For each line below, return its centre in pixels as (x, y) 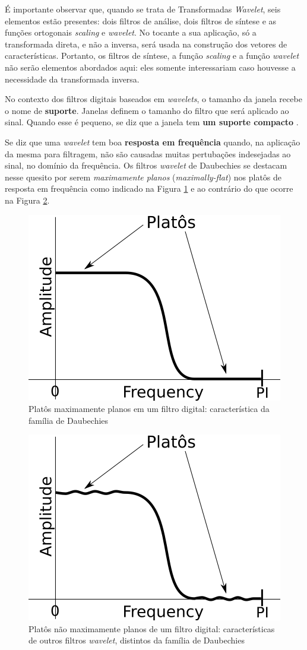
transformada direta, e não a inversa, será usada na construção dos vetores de (146, 44)
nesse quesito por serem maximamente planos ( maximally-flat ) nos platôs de (143, 177)
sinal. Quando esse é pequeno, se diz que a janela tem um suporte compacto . (152, 122)
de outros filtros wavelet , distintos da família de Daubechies (137, 640)
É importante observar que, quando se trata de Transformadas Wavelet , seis (143, 9)
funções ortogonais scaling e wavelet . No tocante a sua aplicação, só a (131, 32)
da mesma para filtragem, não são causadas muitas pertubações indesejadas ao (148, 153)
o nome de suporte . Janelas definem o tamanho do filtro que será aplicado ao (147, 110)
